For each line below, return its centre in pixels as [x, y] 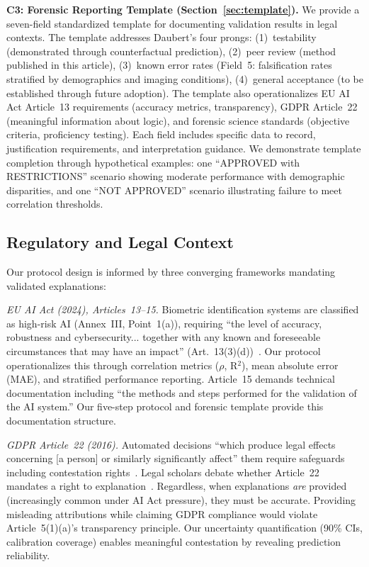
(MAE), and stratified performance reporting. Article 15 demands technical [171, 379]
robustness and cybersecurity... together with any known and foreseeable [164, 337]
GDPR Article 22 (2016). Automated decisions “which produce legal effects [171, 444]
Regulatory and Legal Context [120, 242]
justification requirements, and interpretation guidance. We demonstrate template [184, 148]
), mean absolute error [290, 365]
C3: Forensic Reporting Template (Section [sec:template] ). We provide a [183, 9]
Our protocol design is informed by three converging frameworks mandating [171, 272]
